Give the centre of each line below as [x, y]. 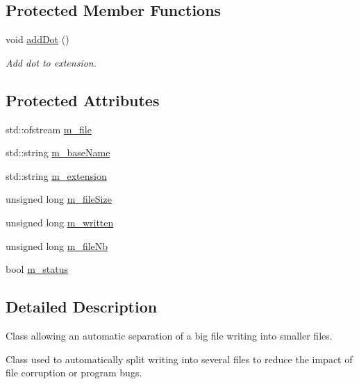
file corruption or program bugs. [74, 373]
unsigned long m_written [60, 222]
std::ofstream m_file [49, 129]
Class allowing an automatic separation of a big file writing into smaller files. [169, 335]
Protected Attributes [83, 100]
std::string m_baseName [58, 152]
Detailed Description [82, 307]
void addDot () [37, 39]
